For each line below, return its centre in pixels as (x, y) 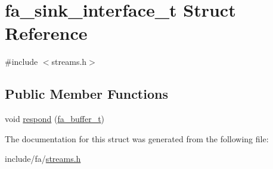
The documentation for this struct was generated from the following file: (137, 138)
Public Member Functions (86, 94)
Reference (46, 33)
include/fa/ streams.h (43, 159)
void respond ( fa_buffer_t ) (55, 119)
